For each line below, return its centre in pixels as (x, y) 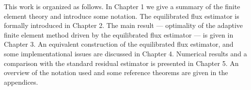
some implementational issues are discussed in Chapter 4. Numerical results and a (125, 53)
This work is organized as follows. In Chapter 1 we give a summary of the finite (122, 6)
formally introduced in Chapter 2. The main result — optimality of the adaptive (123, 25)
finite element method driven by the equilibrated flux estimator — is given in (119, 34)
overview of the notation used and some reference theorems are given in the (116, 72)
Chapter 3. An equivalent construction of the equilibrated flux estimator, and (119, 44)
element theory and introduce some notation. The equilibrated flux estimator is (122, 16)
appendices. (21, 82)
